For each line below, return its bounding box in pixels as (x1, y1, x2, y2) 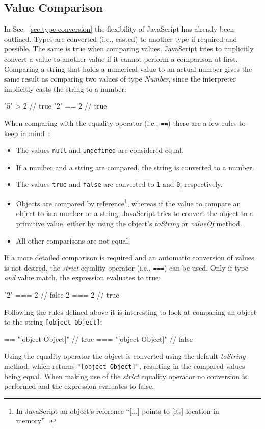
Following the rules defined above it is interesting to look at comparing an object (4, 306, 257, 317)
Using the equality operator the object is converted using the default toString (4, 351, 246, 361)
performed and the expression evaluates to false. (4, 381, 154, 391)
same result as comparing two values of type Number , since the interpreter (4, 73, 236, 84)
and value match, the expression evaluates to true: (4, 272, 161, 283)
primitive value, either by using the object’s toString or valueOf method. (16, 218, 242, 228)
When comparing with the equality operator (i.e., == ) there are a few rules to (4, 117, 246, 128)
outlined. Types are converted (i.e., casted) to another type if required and (4, 33, 237, 44)
